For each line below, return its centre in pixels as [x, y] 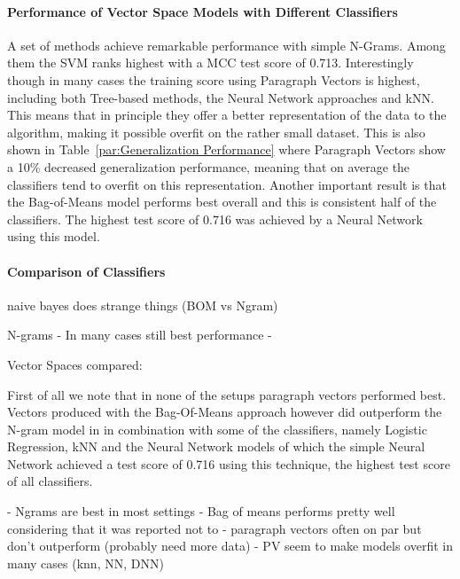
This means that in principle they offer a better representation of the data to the [227, 115]
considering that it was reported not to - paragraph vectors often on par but [214, 528]
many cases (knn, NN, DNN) [86, 563]
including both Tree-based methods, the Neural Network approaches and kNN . [221, 97]
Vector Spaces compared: [75, 364]
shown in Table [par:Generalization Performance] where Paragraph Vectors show [226, 149]
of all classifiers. [50, 481]
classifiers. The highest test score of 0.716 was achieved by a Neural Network [215, 219]
